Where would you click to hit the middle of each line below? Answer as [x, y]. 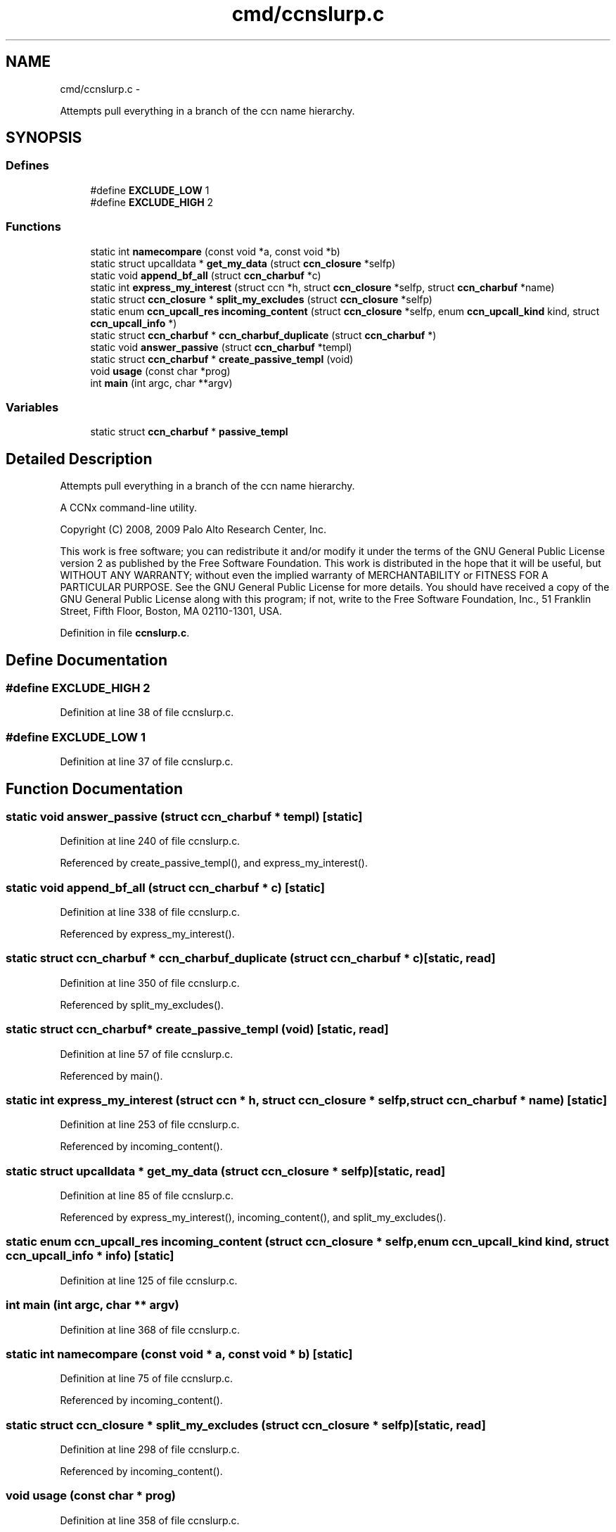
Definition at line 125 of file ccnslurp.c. [149, 1280]
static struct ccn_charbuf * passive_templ [189, 432]
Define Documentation [86, 660]
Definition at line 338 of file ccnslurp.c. [150, 912]
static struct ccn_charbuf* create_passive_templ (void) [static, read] [197, 1029]
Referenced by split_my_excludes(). [142, 1004]
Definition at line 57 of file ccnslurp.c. [147, 1054]
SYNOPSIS [44, 138]
